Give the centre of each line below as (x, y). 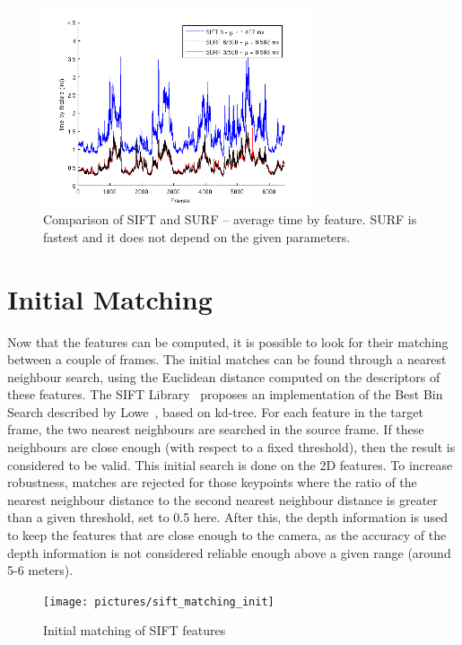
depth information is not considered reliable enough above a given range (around (229, 552)
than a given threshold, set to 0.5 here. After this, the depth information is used (227, 517)
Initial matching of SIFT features (135, 630)
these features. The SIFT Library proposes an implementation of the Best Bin (225, 394)
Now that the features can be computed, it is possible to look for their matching (228, 341)
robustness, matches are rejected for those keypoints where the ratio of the (212, 482)
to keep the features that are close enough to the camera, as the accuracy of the (227, 535)
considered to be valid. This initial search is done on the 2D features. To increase (230, 464)
